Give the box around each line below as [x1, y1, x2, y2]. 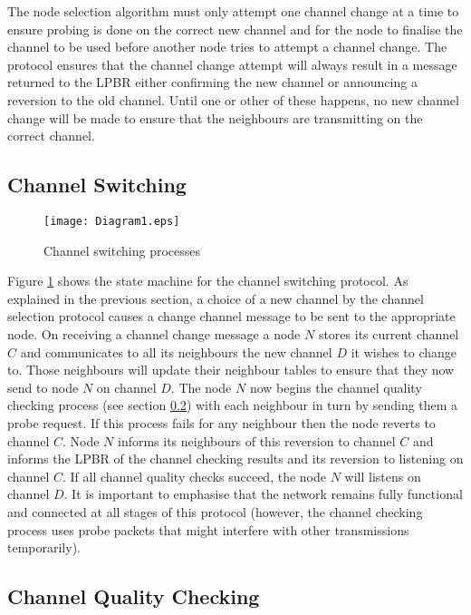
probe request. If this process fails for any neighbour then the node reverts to [7, 413, 436, 432]
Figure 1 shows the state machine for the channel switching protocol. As [7, 271, 409, 290]
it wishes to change [351, 342, 457, 361]
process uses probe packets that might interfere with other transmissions [7, 520, 409, 539]
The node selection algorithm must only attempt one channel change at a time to [7, 2, 459, 20]
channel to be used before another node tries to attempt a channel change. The [7, 37, 447, 56]
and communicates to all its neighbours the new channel [20, 342, 332, 361]
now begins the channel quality [249, 377, 422, 396]
